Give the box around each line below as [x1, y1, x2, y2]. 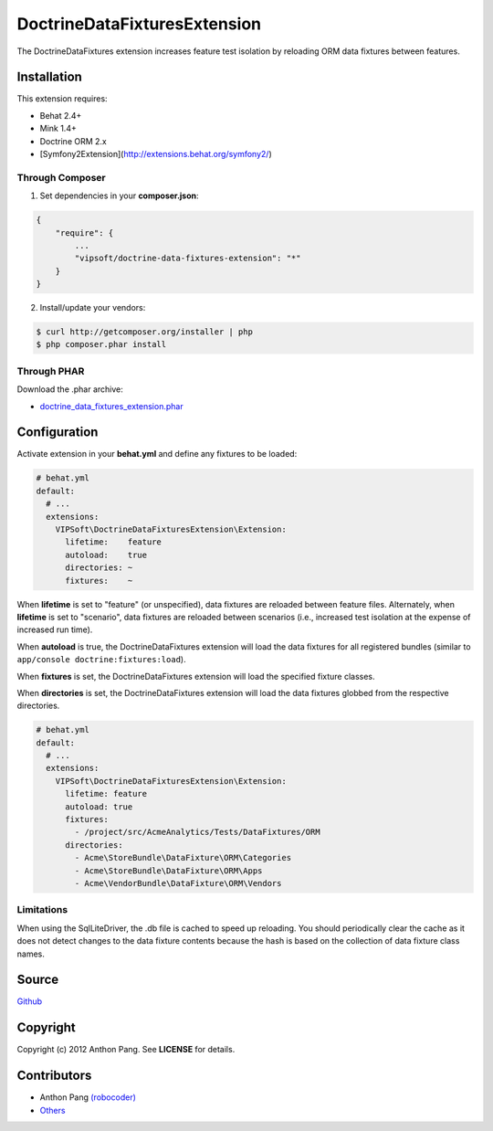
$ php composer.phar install [36, 339, 167, 350]
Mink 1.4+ [39, 123, 77, 134]
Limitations [16, 904, 68, 916]
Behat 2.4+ [39, 110, 82, 121]
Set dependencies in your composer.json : [39, 190, 200, 201]
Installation [16, 69, 82, 85]
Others [39, 1105, 66, 1115]
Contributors [16, 1068, 92, 1083]
